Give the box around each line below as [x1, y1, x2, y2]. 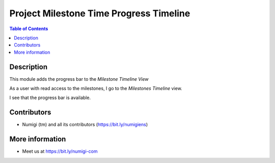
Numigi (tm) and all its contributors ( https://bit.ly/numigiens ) [22, 122, 148, 128]
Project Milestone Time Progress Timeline [9, 8, 190, 19]
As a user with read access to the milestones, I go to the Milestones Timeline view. [9, 85, 183, 91]
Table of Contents [9, 26, 48, 32]
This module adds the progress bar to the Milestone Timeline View [9, 76, 149, 82]
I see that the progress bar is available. [9, 95, 91, 101]
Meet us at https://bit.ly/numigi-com [22, 148, 98, 154]
